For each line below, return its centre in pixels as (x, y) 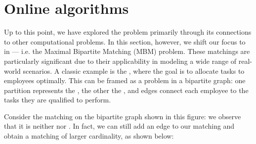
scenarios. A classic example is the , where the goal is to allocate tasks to (134, 71)
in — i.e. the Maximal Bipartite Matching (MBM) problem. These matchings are (127, 51)
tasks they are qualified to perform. (58, 100)
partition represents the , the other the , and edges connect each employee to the (126, 90)
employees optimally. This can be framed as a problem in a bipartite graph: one (125, 80)
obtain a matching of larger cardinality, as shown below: (89, 136)
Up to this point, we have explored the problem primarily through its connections (128, 32)
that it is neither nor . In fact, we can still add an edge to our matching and (119, 126)
